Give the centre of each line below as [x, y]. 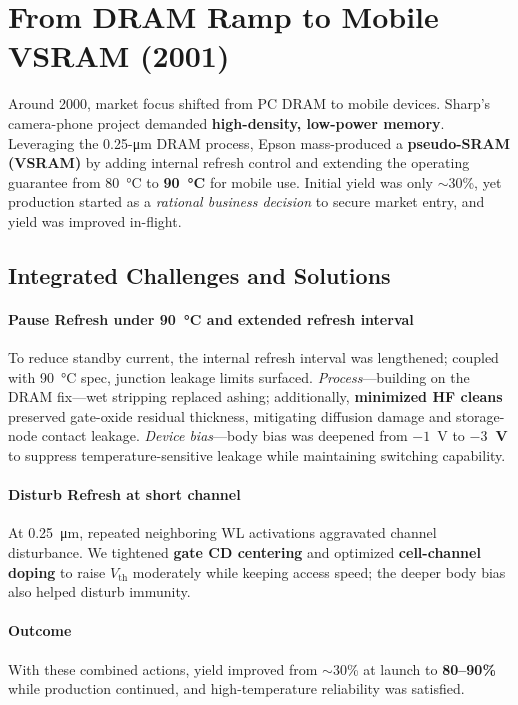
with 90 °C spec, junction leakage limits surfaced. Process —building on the [239, 376]
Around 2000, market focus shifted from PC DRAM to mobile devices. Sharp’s [249, 103]
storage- [480, 415]
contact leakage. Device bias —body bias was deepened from [224, 435]
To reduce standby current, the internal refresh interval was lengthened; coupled [253, 357]
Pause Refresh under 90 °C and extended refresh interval [211, 318]
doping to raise [57, 571]
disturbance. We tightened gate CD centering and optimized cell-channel [244, 552]
